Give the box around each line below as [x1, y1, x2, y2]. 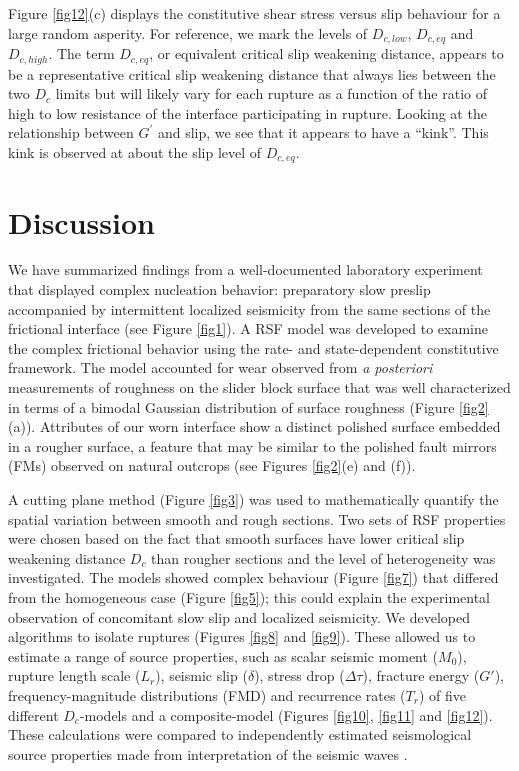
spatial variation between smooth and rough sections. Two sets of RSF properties [8, 508, 506, 529]
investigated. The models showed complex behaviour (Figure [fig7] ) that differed [8, 567, 499, 588]
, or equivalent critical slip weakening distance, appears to [149, 43, 504, 64]
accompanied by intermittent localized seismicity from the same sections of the [8, 298, 491, 319]
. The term [48, 43, 115, 64]
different [8, 704, 59, 725]
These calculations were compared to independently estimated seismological [8, 724, 472, 745]
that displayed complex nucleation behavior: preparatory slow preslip [8, 279, 431, 300]
